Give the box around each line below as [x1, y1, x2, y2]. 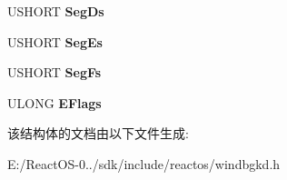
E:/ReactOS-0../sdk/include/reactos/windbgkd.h [7, 154, 281, 173]
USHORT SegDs [7, 2, 104, 20]
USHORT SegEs [7, 32, 103, 51]
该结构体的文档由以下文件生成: [7, 124, 189, 143]
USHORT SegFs [7, 63, 102, 82]
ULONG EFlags [7, 93, 102, 112]
